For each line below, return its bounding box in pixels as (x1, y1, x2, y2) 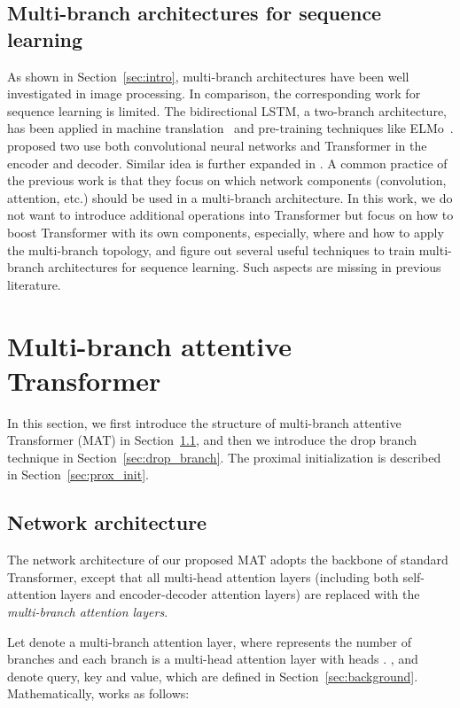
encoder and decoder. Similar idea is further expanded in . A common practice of (7, 153, 448, 172)
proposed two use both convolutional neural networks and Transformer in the (7, 136, 427, 154)
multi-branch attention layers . (7, 602, 168, 620)
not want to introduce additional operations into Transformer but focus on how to (7, 206, 454, 224)
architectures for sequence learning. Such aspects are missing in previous (48, 258, 441, 276)
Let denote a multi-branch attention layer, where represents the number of (7, 632, 411, 650)
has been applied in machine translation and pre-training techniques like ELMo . (7, 119, 454, 137)
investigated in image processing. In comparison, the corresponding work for (7, 84, 421, 103)
